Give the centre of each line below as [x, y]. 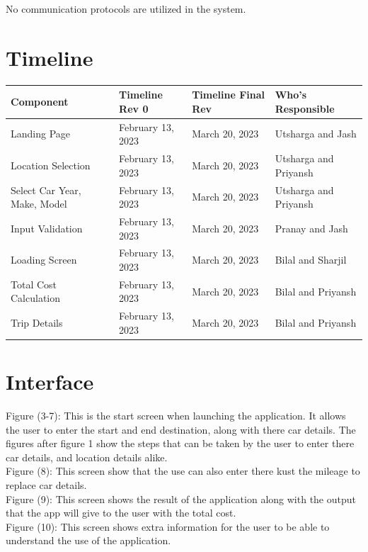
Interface [50, 382]
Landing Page [41, 134]
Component [40, 102]
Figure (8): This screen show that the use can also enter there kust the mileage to [183, 471]
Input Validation [47, 228]
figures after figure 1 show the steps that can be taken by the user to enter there [180, 443]
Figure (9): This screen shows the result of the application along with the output [181, 499]
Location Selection [51, 165]
